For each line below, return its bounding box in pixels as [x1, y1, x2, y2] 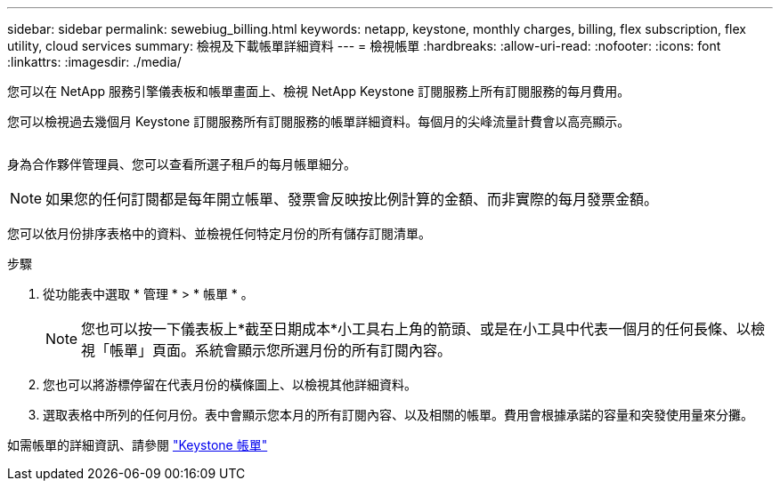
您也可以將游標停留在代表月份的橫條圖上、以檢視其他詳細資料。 [43, 377, 417, 392]
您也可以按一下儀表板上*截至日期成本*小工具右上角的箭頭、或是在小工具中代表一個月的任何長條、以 [81, 320, 752, 338]
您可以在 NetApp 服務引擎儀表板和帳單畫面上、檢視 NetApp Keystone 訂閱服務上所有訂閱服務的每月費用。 [7, 84, 630, 99]
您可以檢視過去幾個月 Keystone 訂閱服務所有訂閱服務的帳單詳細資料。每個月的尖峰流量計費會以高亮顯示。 [7, 114, 630, 129]
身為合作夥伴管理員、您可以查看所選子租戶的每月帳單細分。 [7, 156, 356, 172]
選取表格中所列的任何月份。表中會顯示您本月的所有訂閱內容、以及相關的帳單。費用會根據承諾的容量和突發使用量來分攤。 [43, 407, 753, 422]
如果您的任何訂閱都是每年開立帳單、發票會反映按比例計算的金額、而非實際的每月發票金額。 [45, 190, 659, 208]
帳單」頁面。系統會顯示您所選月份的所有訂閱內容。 [110, 341, 452, 359]
